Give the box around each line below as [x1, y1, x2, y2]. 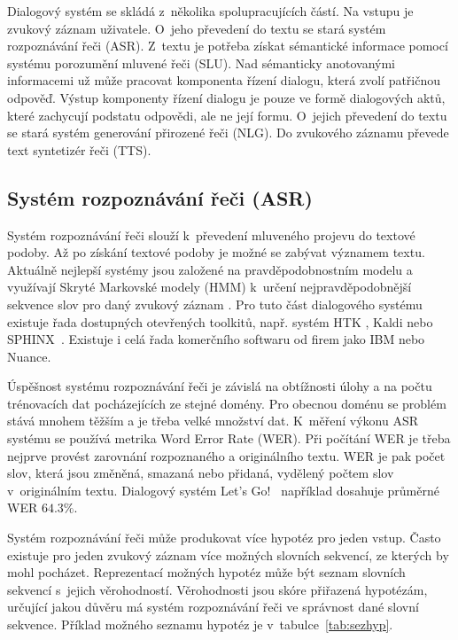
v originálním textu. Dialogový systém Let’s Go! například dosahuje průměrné [7, 480, 439, 499]
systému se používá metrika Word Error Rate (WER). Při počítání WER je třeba [7, 429, 451, 448]
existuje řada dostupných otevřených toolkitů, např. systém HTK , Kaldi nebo [7, 312, 433, 331]
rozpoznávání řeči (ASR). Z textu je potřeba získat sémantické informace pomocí [7, 36, 448, 55]
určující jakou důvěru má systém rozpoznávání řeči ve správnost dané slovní [7, 597, 419, 616]
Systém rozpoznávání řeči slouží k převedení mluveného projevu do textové [7, 225, 415, 244]
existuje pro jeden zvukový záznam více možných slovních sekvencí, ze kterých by [7, 545, 449, 564]
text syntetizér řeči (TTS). [7, 140, 151, 159]
